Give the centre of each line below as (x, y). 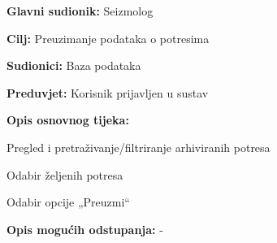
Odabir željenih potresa (65, 174)
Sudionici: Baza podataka (74, 65)
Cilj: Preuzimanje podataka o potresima (108, 38)
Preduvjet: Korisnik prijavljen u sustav (108, 92)
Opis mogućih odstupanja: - (85, 229)
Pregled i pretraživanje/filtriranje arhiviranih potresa (138, 147)
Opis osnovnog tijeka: (68, 120)
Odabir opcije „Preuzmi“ (68, 202)
